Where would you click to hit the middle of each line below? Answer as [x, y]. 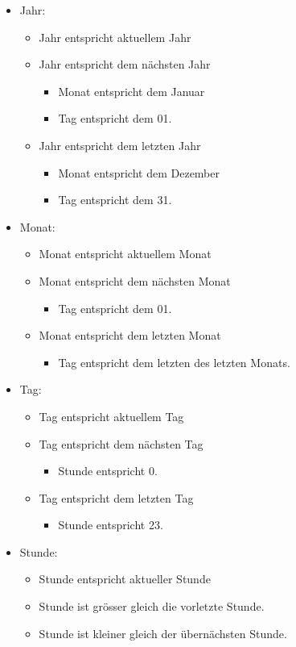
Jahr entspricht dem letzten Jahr [120, 145]
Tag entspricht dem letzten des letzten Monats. [174, 362]
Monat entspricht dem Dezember [139, 172]
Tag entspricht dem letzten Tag [116, 497]
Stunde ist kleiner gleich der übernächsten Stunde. [163, 633]
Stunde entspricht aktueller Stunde [125, 579]
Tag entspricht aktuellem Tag [111, 416]
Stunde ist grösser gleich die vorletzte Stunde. [152, 606]
